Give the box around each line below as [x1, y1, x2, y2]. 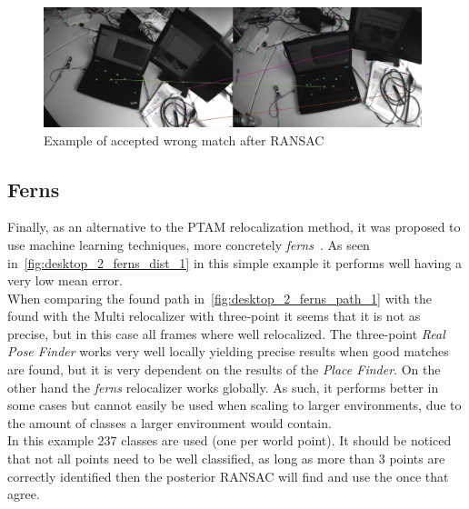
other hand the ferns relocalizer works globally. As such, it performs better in [7, 377, 439, 396]
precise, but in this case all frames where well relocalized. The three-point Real [7, 324, 445, 343]
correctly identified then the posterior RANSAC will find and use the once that [7, 466, 449, 485]
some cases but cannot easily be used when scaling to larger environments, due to [7, 395, 462, 414]
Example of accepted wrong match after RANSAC [44, 130, 324, 149]
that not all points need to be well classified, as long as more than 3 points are [7, 449, 445, 468]
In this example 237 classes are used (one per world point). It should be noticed [7, 431, 452, 450]
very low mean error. [7, 271, 123, 290]
